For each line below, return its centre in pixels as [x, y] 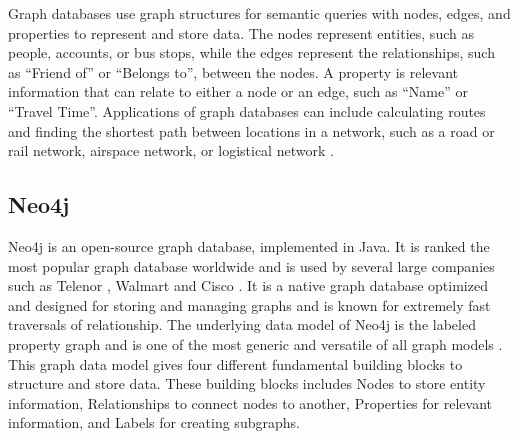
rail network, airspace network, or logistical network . [171, 150]
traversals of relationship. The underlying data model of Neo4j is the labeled [242, 324]
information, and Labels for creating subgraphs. [154, 422]
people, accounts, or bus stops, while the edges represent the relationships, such [251, 52]
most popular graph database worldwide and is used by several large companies [251, 265]
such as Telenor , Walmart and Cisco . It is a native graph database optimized [248, 285]
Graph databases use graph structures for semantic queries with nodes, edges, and [259, 13]
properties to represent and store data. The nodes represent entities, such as [241, 32]
